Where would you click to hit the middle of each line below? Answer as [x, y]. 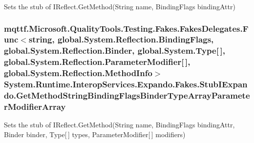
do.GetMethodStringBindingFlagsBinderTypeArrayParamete [127, 95]
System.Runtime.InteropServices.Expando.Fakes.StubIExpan [126, 84]
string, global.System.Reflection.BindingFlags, [121, 39]
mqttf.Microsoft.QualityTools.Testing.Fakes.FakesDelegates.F [126, 28]
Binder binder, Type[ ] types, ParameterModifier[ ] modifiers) [95, 134]
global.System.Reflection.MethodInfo [78, 73]
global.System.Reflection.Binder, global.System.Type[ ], [115, 51]
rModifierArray [35, 106]
